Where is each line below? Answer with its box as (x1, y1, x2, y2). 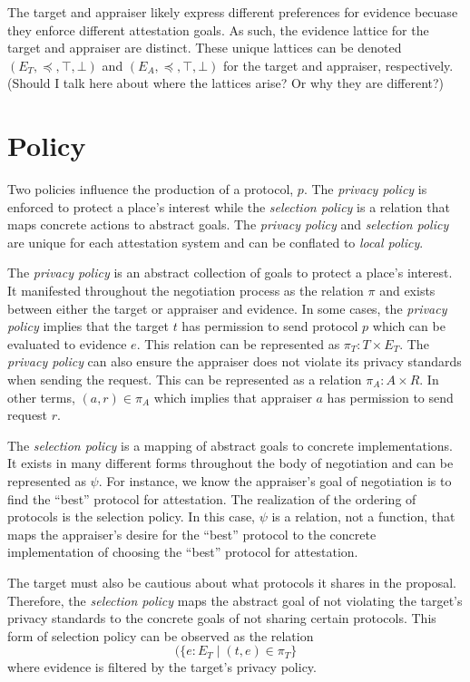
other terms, (7, 387, 75, 406)
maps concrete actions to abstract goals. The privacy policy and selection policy (7, 215, 449, 234)
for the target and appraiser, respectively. (223, 55, 454, 74)
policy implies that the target (7, 317, 169, 336)
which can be (372, 317, 446, 336)
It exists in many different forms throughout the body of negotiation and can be (7, 453, 454, 473)
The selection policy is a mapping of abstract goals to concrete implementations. (7, 435, 453, 454)
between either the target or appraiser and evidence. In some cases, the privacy (7, 298, 447, 317)
